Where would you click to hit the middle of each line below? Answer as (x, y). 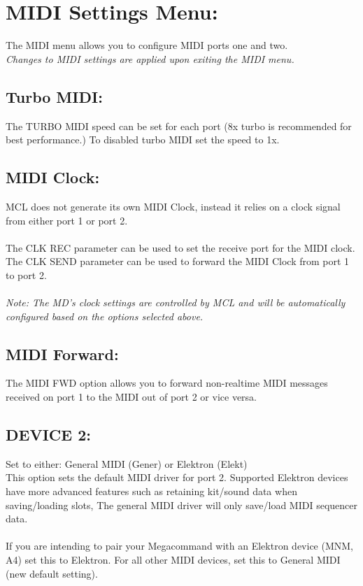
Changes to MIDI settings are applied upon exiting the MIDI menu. (150, 58)
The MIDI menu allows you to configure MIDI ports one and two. (147, 45)
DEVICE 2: (48, 435)
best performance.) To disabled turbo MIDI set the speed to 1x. (143, 140)
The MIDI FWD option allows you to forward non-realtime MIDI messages (167, 383)
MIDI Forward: (62, 353)
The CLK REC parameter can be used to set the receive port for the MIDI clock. (180, 247)
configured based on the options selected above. (105, 316)
